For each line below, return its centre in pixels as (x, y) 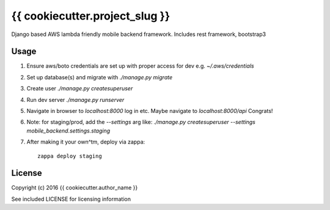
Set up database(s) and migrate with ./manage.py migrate (100, 77)
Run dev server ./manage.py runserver (75, 100)
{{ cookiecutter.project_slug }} (91, 16)
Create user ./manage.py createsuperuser (80, 89)
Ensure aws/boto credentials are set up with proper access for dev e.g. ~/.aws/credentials (140, 66)
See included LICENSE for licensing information (71, 199)
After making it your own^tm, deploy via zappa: (86, 142)
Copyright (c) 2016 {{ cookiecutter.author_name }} (75, 188)
